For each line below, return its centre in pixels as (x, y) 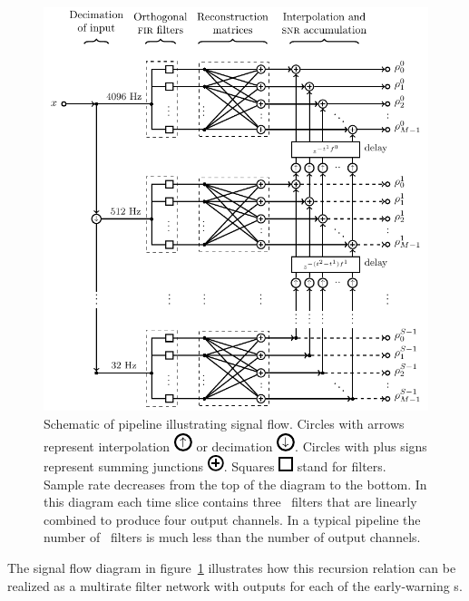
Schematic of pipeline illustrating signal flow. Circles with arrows (224, 423)
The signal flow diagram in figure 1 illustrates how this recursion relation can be (232, 568)
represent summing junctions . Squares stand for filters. (215, 466)
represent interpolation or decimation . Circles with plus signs (235, 446)
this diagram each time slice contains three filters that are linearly (230, 502)
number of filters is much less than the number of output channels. (232, 537)
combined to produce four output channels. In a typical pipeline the (232, 519)
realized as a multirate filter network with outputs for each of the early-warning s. (235, 585)
